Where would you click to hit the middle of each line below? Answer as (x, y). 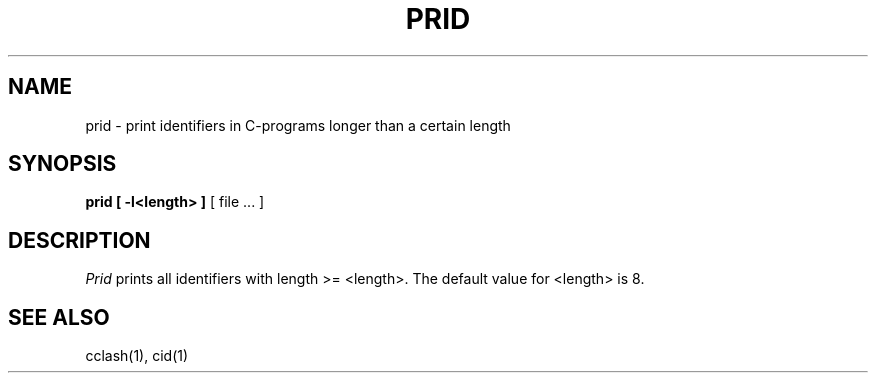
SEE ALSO (59, 317)
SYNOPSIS (62, 164)
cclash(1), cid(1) (137, 356)
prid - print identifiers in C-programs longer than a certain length (298, 125)
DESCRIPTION (79, 240)
